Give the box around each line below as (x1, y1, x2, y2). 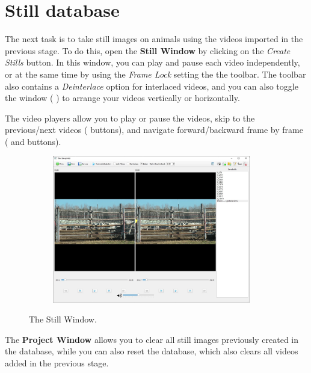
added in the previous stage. (5, 357, 109, 369)
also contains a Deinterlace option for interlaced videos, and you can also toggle (5, 79, 298, 92)
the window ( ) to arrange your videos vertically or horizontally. (5, 91, 240, 104)
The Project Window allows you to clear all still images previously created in (5, 333, 299, 345)
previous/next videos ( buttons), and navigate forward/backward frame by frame (5, 123, 303, 136)
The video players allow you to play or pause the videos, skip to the (5, 111, 255, 124)
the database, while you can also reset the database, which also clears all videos (5, 345, 298, 357)
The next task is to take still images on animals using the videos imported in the (5, 32, 303, 45)
